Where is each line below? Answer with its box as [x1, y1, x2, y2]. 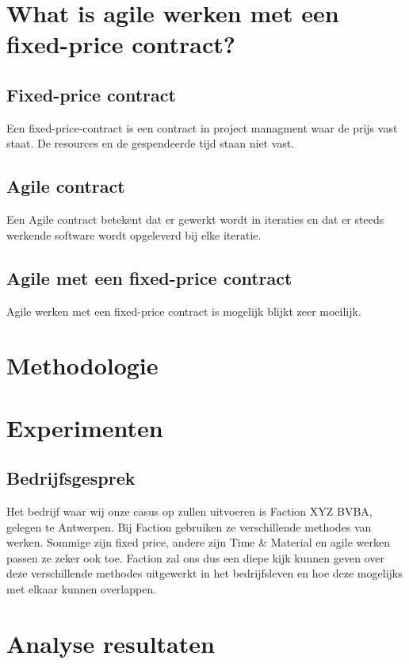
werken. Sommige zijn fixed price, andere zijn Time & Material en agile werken [6, 534, 390, 551]
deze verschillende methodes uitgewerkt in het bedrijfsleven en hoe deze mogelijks [6, 565, 403, 581]
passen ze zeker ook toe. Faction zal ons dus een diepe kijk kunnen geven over [6, 549, 384, 566]
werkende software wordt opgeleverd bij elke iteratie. [6, 226, 262, 243]
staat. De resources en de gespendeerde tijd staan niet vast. [6, 135, 295, 152]
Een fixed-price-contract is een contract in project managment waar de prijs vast [6, 119, 398, 136]
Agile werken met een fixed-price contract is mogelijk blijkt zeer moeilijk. [6, 302, 361, 319]
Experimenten [6, 411, 163, 443]
